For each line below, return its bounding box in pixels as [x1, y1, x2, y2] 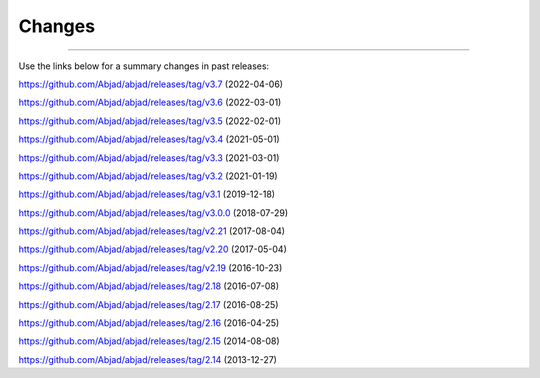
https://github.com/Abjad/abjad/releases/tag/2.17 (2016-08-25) [18, 298, 279, 310]
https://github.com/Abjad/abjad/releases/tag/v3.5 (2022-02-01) [18, 115, 282, 127]
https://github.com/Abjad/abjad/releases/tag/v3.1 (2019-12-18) [18, 188, 275, 200]
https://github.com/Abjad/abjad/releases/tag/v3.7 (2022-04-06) [18, 78, 284, 90]
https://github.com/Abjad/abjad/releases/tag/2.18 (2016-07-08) [18, 280, 280, 292]
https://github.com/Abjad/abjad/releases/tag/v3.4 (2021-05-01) [18, 133, 280, 145]
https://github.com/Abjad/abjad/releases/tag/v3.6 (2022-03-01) [18, 96, 282, 109]
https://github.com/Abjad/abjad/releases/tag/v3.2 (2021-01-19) [18, 170, 279, 182]
